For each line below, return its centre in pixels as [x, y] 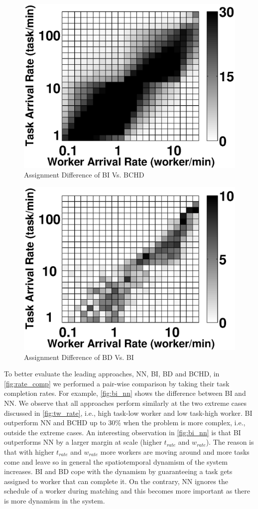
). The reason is [230, 442]
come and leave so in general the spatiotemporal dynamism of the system [116, 461]
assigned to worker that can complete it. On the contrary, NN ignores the [116, 481]
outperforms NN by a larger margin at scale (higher [83, 442]
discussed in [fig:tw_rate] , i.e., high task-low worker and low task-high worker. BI [128, 413]
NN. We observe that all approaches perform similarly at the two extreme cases [126, 403]
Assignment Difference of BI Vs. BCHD [84, 175]
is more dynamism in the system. [55, 500]
